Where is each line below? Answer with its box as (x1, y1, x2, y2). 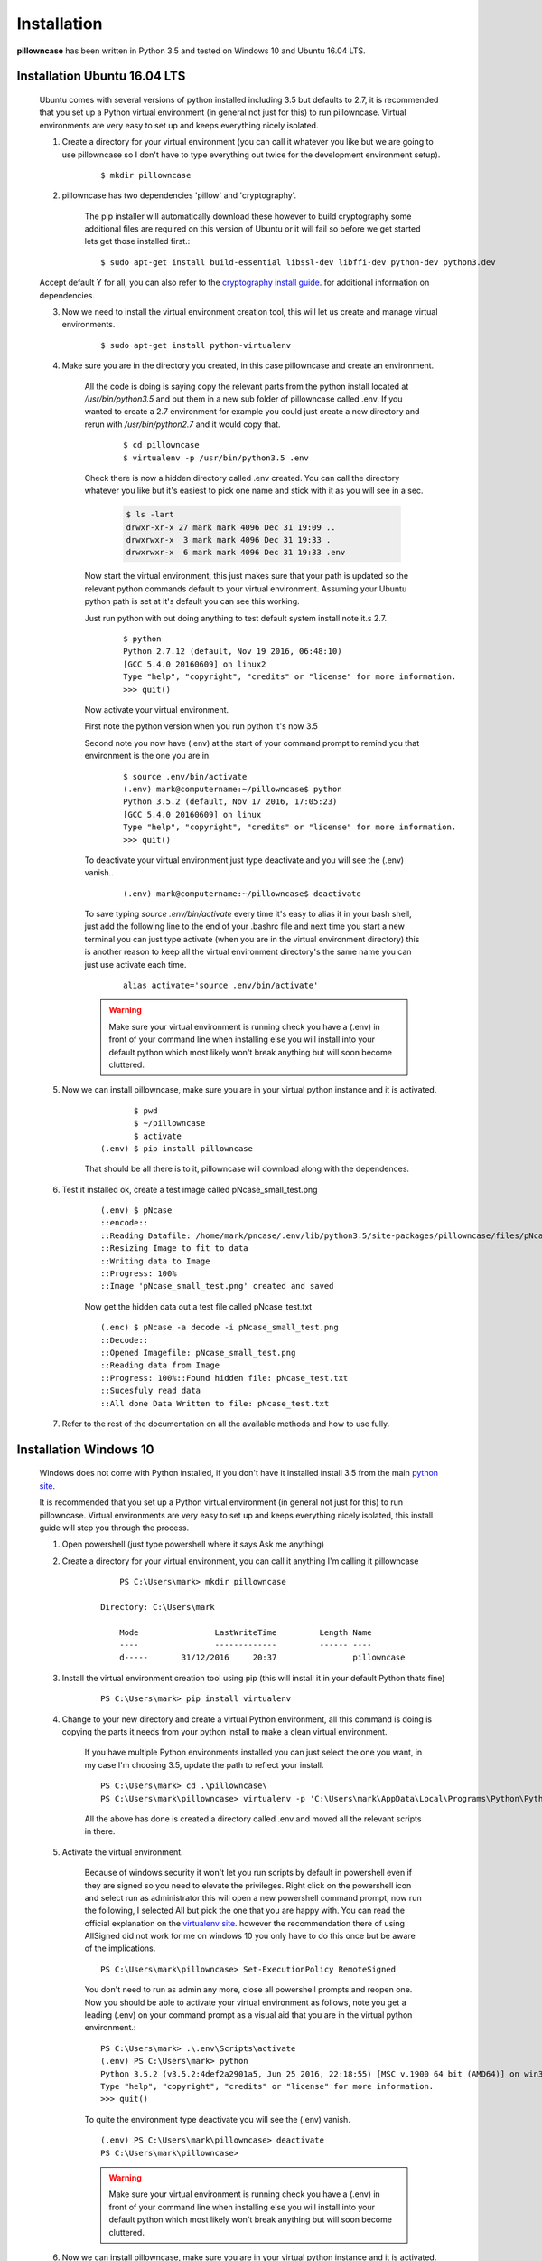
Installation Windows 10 (16, 1442, 154, 1457)
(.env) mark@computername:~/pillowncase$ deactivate (123, 888, 361, 899)
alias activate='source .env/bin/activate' (123, 980, 319, 990)
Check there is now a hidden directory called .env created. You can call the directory (84, 472, 400, 483)
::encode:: (100, 1217, 149, 1228)
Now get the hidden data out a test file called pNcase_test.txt (84, 1301, 313, 1311)
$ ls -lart (126, 509, 174, 520)
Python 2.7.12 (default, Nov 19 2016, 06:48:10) (123, 647, 342, 657)
